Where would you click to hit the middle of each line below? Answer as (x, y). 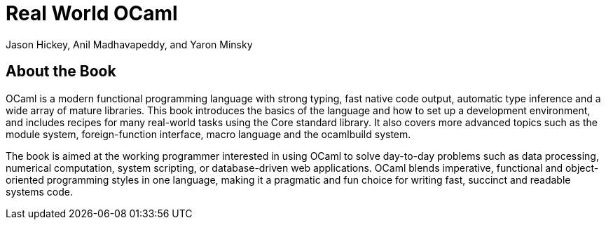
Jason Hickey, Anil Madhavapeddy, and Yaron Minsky (129, 44)
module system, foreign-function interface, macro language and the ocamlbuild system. (208, 134)
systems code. (40, 191)
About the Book (61, 71)
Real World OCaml (92, 13)
